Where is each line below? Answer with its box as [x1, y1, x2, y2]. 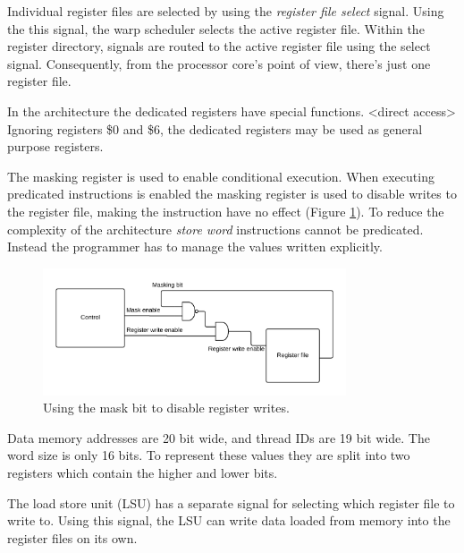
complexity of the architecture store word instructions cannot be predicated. [7, 219, 424, 238]
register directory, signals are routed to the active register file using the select [7, 37, 431, 55]
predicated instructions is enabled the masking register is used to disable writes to [7, 184, 457, 203]
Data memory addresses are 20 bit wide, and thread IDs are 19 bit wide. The [7, 428, 430, 447]
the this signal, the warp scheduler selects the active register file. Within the [7, 19, 425, 38]
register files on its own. [7, 528, 138, 547]
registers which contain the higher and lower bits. [7, 464, 278, 481]
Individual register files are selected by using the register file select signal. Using [7, 2, 444, 20]
